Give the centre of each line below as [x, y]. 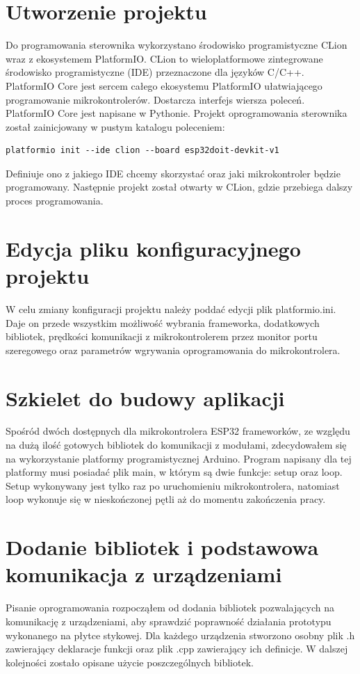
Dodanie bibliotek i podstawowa [162, 547]
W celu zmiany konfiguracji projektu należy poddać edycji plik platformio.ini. [171, 308]
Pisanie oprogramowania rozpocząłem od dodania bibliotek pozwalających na [170, 608]
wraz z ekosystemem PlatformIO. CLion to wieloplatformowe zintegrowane [164, 58]
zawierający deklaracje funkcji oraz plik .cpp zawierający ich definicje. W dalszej [177, 649]
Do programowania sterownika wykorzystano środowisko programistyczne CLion [177, 45]
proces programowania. [55, 201]
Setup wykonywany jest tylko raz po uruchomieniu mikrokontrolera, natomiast [173, 485]
